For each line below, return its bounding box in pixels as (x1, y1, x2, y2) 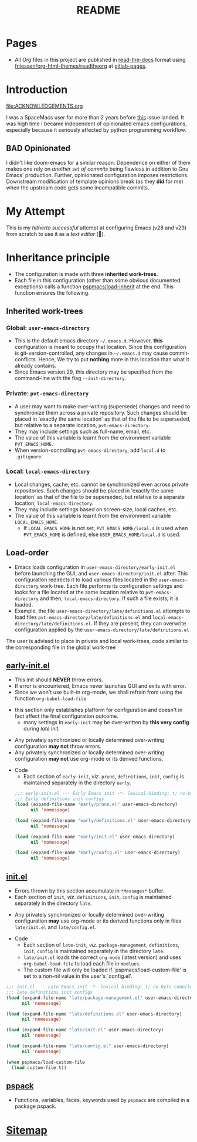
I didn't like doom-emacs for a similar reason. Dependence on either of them (6, 159, 191, 166)
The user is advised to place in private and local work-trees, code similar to (6, 637, 188, 644)
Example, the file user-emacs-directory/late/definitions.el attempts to (14, 607, 191, 614)
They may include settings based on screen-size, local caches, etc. (14, 505, 178, 512)
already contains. (14, 362, 57, 369)
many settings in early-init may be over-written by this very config (23, 719, 189, 726)
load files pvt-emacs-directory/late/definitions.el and (14, 613, 151, 621)
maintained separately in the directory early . (23, 779, 132, 786)
